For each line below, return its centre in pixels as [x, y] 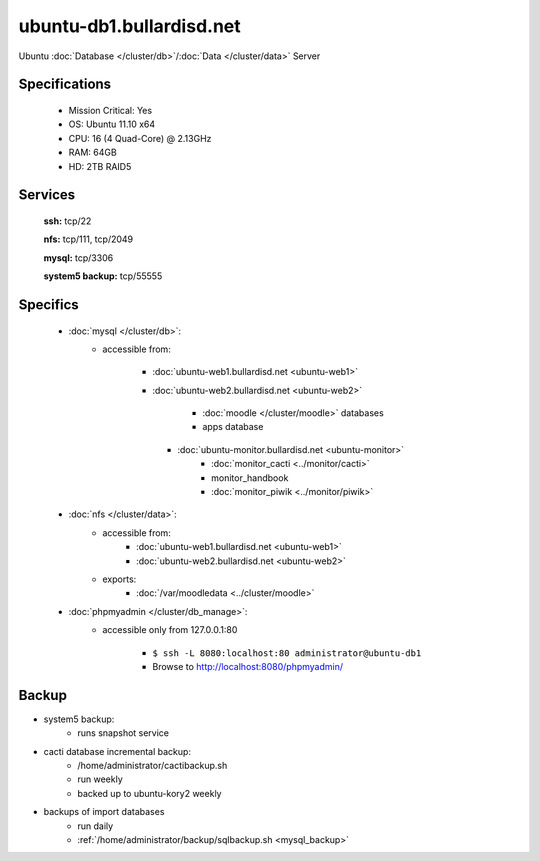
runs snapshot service [123, 733]
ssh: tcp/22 [67, 221]
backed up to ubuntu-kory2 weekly [149, 793]
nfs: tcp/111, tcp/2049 [88, 239]
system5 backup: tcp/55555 [103, 276]
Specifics [48, 304]
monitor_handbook [250, 477]
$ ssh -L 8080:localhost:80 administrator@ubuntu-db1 [287, 653]
